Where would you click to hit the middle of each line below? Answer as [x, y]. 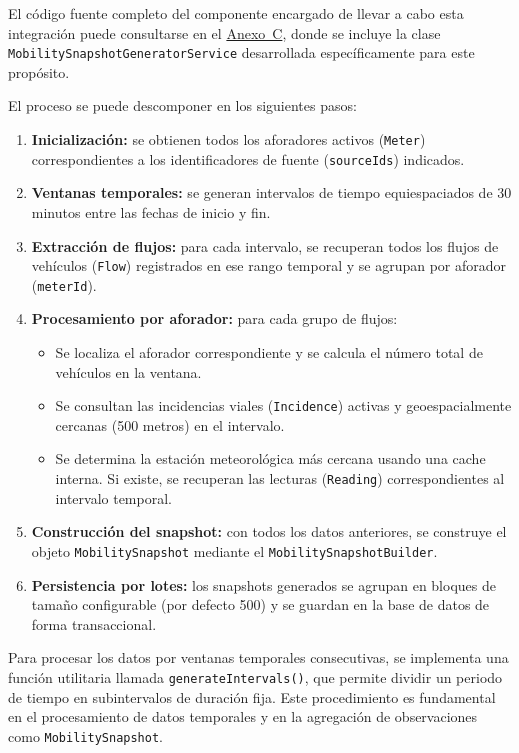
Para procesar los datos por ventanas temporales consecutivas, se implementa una [258, 657]
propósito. [39, 71]
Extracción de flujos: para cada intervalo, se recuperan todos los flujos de [265, 245]
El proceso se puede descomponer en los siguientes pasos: [182, 105]
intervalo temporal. [113, 497]
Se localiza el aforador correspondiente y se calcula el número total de [269, 352]
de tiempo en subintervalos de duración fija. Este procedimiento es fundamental [252, 696]
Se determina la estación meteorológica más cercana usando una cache [270, 458]
